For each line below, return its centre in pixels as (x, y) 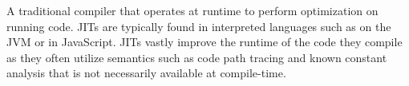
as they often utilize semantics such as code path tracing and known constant (197, 57)
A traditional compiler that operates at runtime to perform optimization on (192, 10)
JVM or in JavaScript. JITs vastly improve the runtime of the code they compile (204, 42)
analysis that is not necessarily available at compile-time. (146, 73)
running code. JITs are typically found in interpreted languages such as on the (199, 26)
